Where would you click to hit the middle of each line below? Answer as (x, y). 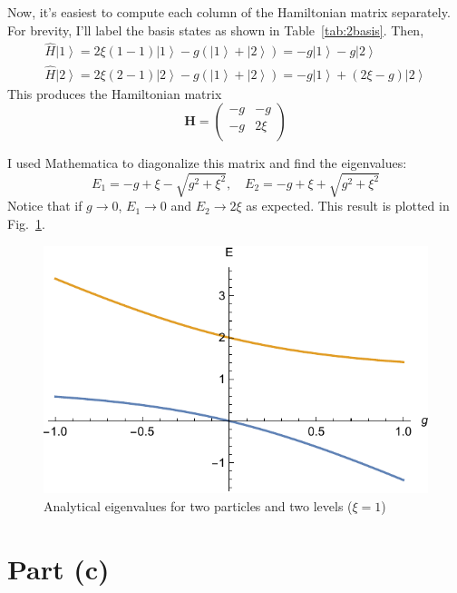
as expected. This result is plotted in (348, 206)
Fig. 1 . (26, 224)
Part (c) (58, 568)
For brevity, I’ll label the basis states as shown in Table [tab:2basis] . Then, (216, 30)
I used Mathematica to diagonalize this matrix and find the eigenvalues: (207, 163)
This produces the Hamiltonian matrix (115, 93)
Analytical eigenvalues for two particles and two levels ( (198, 505)
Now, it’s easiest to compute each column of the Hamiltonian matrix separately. (229, 12)
